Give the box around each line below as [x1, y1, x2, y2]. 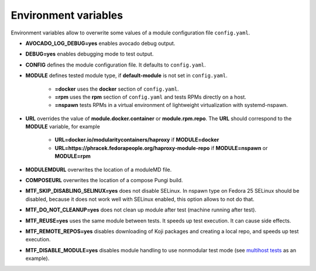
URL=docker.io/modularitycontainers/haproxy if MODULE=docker [54, 136, 219, 143]
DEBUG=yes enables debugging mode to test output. [25, 50, 154, 58]
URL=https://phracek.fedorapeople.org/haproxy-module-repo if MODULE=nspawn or [54, 144, 268, 151]
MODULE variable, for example [25, 123, 101, 130]
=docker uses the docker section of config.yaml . [54, 85, 179, 92]
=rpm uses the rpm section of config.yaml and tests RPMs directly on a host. [54, 93, 247, 100]
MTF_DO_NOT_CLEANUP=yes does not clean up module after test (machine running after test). [25, 206, 257, 213]
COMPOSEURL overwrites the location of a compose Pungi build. [25, 177, 183, 184]
